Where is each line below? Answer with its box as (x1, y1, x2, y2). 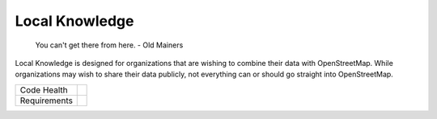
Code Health (19, 84, 68, 96)
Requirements (19, 95, 73, 106)
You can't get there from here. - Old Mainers (35, 40, 184, 50)
